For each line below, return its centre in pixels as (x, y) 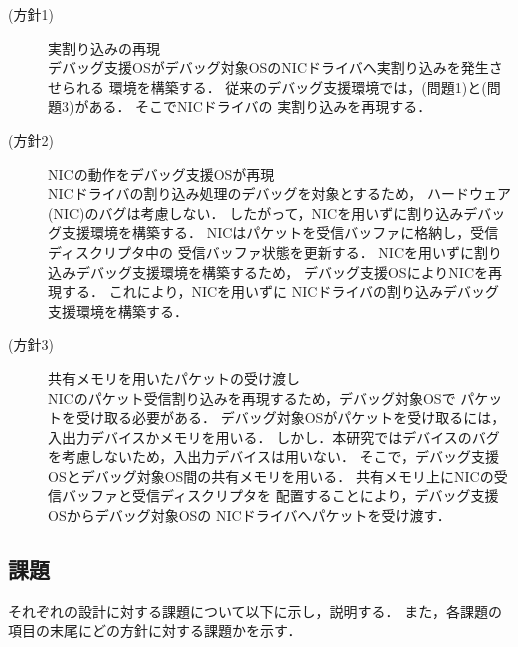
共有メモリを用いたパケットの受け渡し (174, 377)
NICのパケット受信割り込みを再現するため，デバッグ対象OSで (252, 397)
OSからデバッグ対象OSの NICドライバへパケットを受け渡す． (249, 515)
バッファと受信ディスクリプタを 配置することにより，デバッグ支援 (280, 495)
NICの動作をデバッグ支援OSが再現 (161, 173)
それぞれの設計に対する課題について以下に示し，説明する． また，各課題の (255, 610)
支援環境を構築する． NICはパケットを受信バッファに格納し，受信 (280, 232)
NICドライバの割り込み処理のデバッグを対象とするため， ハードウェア (279, 193)
